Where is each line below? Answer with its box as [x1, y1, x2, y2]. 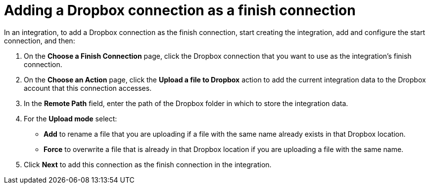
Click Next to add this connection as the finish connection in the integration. [24, 160, 272, 169]
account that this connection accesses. [24, 83, 152, 92]
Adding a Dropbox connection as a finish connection [4, 2, 356, 19]
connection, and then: [4, 36, 75, 45]
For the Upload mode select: [24, 114, 117, 123]
